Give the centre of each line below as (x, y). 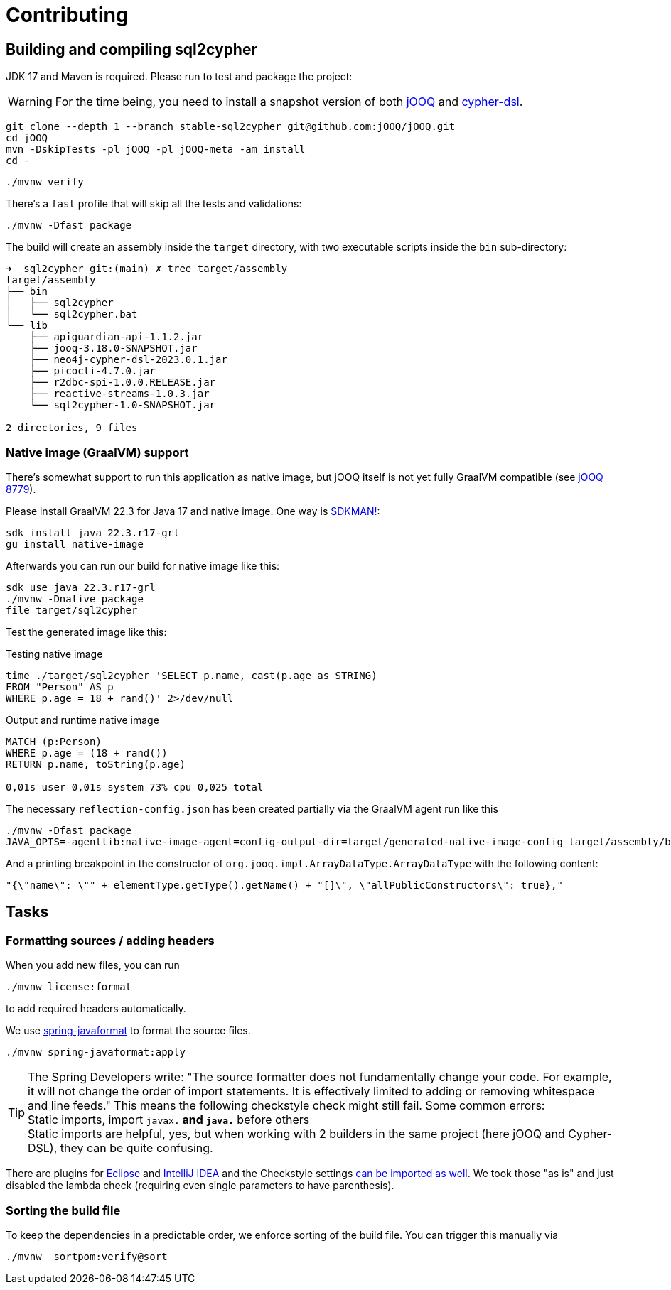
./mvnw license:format (69, 987)
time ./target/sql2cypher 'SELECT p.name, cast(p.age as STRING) (192, 675)
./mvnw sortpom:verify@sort (87, 1256)
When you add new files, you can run (93, 965)
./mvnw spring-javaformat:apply (96, 1052)
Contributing (67, 15)
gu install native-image (75, 544)
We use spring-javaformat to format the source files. (128, 1031)
